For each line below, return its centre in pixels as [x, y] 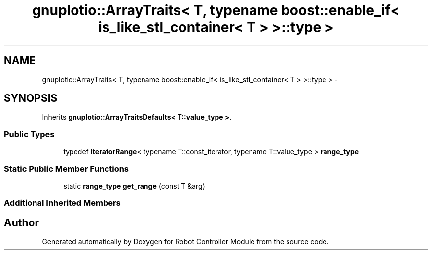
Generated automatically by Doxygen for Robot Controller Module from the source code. [185, 242]
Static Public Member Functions [67, 169]
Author [21, 222]
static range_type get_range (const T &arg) [134, 186]
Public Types [29, 134]
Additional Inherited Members [62, 203]
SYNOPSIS [31, 98]
